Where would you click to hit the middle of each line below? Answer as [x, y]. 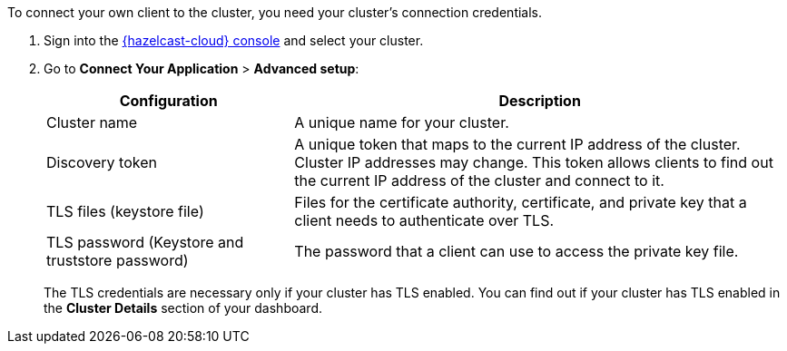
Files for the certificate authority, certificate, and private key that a [521, 202]
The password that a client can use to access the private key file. [516, 251]
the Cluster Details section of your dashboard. [183, 308]
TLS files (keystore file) [125, 211]
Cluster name [92, 122]
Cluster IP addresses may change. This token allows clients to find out [534, 162]
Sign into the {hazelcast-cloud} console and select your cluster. [234, 40]
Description [540, 101]
